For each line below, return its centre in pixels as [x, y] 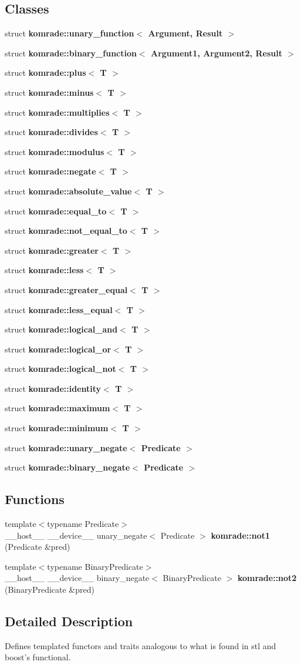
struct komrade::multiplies [57, 112]
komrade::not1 [241, 535]
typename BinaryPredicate [95, 566]
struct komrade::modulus [55, 151]
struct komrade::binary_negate [67, 467]
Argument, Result [185, 33]
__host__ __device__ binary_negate [77, 578]
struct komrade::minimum [57, 428]
